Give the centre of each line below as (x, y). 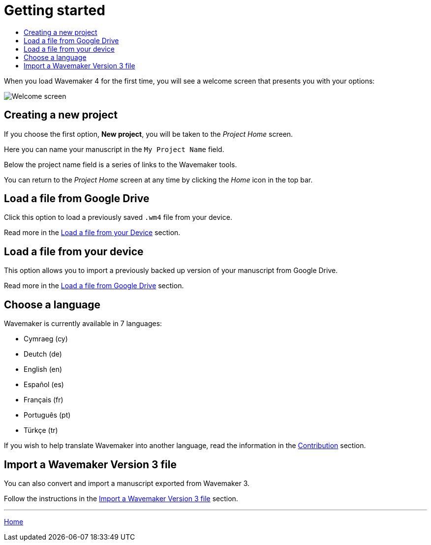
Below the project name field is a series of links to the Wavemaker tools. (121, 164)
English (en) (43, 369)
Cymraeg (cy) (46, 339)
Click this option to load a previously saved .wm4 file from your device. (118, 217)
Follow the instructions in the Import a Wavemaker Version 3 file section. (121, 498)
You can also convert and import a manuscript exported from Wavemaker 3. (127, 483)
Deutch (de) (43, 354)
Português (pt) (47, 415)
